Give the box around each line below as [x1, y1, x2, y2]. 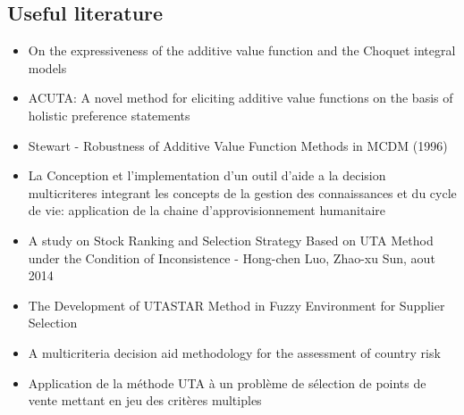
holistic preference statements [28, 105, 190, 124]
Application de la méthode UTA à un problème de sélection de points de [28, 373, 426, 392]
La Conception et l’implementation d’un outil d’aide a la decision [28, 166, 386, 185]
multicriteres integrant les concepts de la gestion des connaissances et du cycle [28, 183, 457, 202]
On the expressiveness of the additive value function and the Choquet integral [28, 41, 456, 60]
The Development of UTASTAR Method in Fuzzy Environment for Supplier [28, 295, 445, 314]
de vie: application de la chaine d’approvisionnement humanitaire [28, 201, 385, 220]
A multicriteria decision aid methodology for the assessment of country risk [28, 343, 441, 361]
